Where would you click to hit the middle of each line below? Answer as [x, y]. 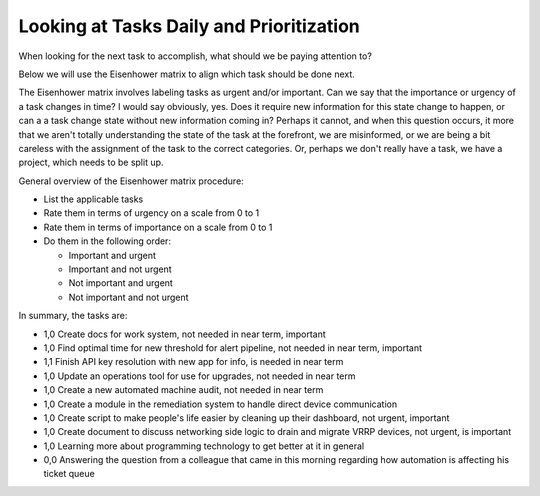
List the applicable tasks [93, 199]
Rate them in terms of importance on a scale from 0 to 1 [158, 227]
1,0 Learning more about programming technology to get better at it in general [204, 446]
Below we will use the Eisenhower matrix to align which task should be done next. [186, 74]
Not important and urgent [121, 283]
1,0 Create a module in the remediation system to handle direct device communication [220, 404]
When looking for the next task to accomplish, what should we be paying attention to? [195, 56]
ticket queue [69, 474]
